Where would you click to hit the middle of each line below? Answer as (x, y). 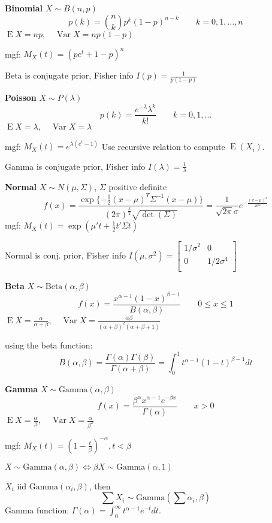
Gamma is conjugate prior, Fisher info (75, 166)
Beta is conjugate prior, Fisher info (69, 75)
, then (100, 486)
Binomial (24, 8)
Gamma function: (37, 510)
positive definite (138, 187)
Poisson (21, 97)
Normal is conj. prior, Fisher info (65, 255)
